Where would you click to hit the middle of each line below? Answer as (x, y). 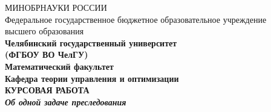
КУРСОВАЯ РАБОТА (47, 90)
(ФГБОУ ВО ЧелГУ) (47, 54)
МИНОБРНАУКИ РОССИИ (56, 7)
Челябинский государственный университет (91, 42)
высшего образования (44, 31)
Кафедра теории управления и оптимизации (92, 78)
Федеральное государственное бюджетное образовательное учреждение (136, 19)
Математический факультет (59, 66)
